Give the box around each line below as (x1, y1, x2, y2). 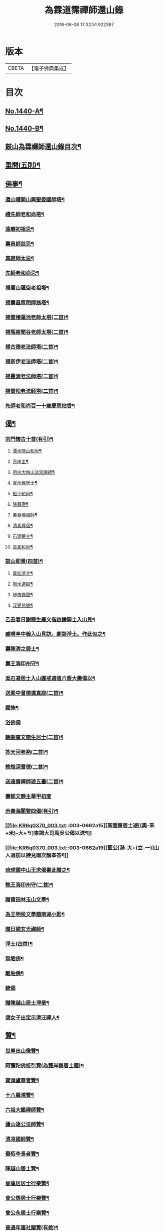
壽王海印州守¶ (5, 660, 39, 667)
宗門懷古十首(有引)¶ (5, 435, 53, 442)
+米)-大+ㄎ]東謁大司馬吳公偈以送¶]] (5, 830, 92, 837)
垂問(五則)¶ (5, 161, 41, 170)
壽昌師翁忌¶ (5, 240, 34, 247)
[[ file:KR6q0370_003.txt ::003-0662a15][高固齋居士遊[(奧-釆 (5, 822, 155, 829)
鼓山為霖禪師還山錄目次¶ (5, 143, 81, 151)
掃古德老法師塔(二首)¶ (5, 343, 58, 350)
